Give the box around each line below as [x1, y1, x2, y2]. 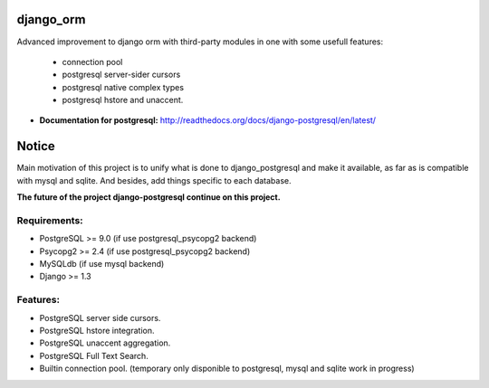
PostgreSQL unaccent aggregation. [39, 337, 171, 348]
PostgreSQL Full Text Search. [39, 350, 149, 361]
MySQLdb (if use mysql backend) [39, 259, 165, 270]
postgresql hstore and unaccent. [62, 95, 184, 106]
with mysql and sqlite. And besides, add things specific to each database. [16, 175, 292, 185]
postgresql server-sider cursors [62, 69, 181, 80]
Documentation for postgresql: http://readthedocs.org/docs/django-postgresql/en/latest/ [39, 115, 376, 126]
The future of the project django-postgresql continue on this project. [16, 192, 281, 203]
